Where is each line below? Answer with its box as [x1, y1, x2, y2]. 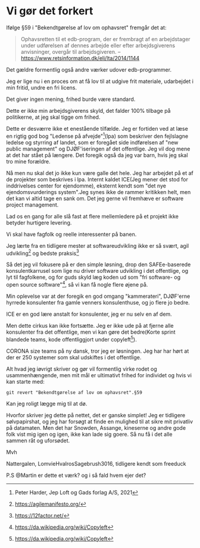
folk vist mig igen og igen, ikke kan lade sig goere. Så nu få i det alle [6, 430, 173, 438]
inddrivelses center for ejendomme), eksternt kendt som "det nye [6, 182, 167, 189]
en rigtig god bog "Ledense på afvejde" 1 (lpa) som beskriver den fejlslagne [6, 131, 189, 140]
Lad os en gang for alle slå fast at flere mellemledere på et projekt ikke [6, 213, 179, 220]
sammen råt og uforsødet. [6, 437, 70, 444]
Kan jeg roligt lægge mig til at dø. [6, 400, 87, 407]
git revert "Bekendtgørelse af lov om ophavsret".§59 [6, 389, 143, 395]
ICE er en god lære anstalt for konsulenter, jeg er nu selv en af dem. [6, 310, 173, 318]
